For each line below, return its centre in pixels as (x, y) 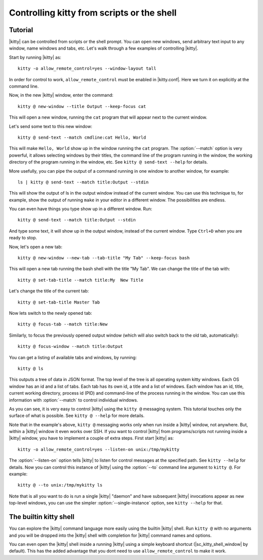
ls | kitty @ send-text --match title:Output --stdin (83, 182)
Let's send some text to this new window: (51, 126)
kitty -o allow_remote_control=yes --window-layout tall (87, 69)
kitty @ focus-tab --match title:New (63, 324)
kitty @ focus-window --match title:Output (70, 346)
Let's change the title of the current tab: (49, 291)
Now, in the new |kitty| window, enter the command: (61, 95)
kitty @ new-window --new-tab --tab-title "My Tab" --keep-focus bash (104, 258)
